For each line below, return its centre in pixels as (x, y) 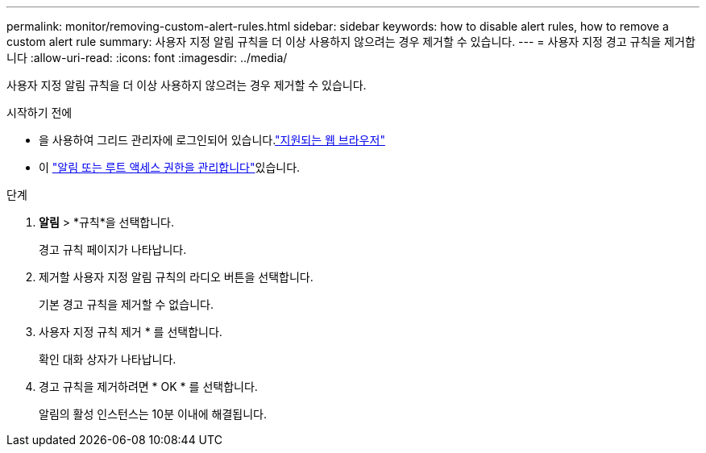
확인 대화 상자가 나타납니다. (108, 359)
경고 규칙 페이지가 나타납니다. (113, 249)
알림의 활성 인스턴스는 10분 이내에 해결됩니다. (153, 414)
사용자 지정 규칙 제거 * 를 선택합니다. (131, 332)
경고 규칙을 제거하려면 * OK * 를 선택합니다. (148, 387)
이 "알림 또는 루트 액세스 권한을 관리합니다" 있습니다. (170, 167)
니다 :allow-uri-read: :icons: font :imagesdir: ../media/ (147, 58)
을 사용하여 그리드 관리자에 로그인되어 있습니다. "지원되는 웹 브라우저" (212, 140)
